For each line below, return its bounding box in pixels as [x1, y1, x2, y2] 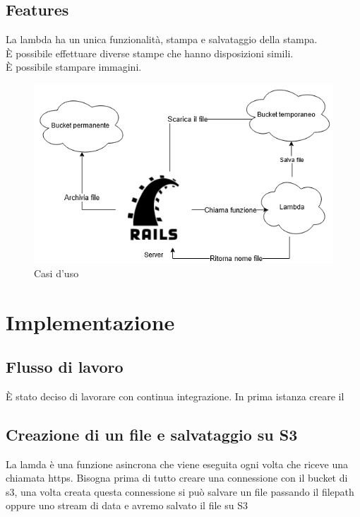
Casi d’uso [34, 265, 79, 280]
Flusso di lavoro [6, 356, 124, 378]
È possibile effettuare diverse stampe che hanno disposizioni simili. [6, 45, 294, 60]
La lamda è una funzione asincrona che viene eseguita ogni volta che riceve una [6, 456, 348, 471]
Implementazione [6, 307, 175, 336]
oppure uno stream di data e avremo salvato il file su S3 [6, 498, 248, 513]
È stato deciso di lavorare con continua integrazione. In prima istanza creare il [6, 388, 344, 403]
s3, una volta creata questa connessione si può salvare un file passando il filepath [6, 484, 354, 499]
